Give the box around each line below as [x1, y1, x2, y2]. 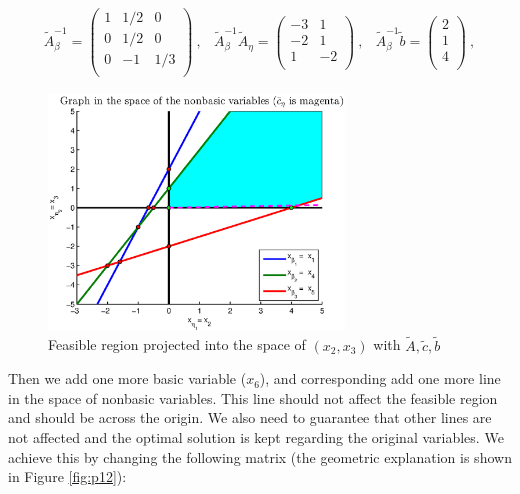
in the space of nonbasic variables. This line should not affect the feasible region [8, 387, 498, 408]
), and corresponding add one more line [259, 368, 501, 389]
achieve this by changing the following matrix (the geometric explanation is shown [8, 446, 512, 467]
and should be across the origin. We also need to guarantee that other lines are [8, 407, 492, 428]
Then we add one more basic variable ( [8, 368, 247, 389]
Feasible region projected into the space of [48, 334, 306, 355]
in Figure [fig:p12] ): [8, 466, 127, 487]
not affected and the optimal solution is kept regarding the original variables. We [8, 426, 504, 447]
